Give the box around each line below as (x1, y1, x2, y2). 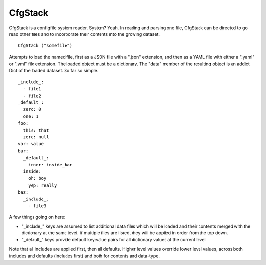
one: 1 (23, 113, 39, 119)
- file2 (23, 93, 41, 99)
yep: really (28, 182, 57, 188)
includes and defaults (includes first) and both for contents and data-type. (9, 253, 160, 259)
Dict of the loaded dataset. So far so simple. (9, 67, 99, 73)
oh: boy (28, 175, 47, 181)
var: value (18, 141, 44, 147)
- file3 (28, 203, 47, 209)
